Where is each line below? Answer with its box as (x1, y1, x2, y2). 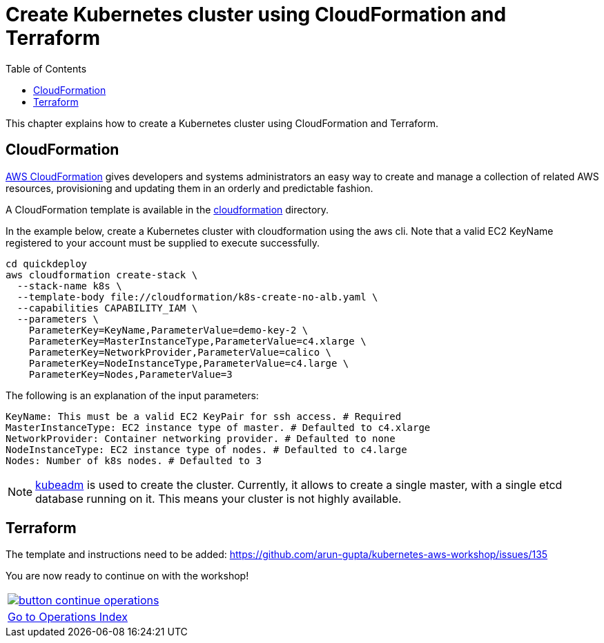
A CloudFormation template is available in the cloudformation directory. (6, 203, 329, 215)
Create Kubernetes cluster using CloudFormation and (6, 3, 507, 26)
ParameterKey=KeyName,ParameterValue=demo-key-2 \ (28, 324, 309, 336)
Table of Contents (6, 62, 87, 75)
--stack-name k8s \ (17, 280, 122, 291)
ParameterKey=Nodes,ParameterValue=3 (28, 368, 233, 380)
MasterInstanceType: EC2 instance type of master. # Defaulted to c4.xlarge (6, 421, 431, 433)
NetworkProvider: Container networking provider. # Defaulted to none (6, 432, 396, 444)
